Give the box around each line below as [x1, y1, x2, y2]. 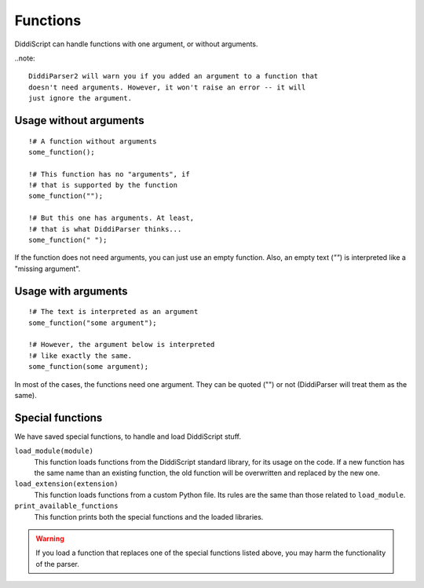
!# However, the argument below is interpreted [28, 340, 215, 349]
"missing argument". [14, 264, 81, 273]
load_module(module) [14, 447, 94, 455]
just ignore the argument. [28, 94, 133, 103]
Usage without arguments [14, 114, 144, 127]
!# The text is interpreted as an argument [28, 307, 199, 316]
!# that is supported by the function [28, 181, 178, 190]
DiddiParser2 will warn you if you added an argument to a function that [28, 71, 319, 81]
